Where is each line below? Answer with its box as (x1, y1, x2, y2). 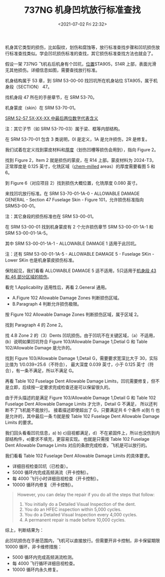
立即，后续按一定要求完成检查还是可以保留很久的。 (9, 384, 113, 390)
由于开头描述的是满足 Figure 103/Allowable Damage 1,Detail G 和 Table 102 (5, 394, 156, 400)
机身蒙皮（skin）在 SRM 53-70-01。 (5, 105, 79, 111)
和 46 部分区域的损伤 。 (5, 273, 52, 279)
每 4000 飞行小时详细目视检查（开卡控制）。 (12, 475, 102, 481)
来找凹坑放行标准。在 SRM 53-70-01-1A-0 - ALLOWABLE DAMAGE (5, 191, 140, 196)
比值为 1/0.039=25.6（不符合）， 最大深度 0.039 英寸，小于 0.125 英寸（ (5, 361, 150, 367)
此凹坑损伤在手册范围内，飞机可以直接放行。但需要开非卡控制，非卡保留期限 (5, 538, 160, 543)
